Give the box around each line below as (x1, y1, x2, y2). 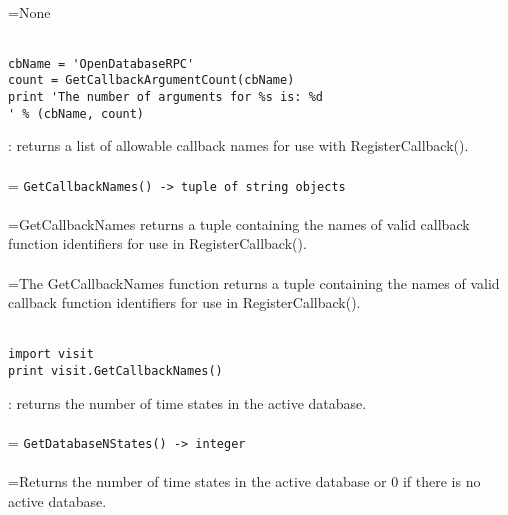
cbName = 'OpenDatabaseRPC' (8, 56, 195, 71)
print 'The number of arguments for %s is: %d (8, 90, 323, 105)
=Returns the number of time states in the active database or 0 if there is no (8, 471, 481, 492)
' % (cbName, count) (8, 106, 145, 121)
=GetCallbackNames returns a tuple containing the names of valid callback (8, 213, 470, 234)
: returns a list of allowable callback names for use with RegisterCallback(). (8, 135, 469, 156)
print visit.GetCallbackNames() (8, 364, 223, 379)
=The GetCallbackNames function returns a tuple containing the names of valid (8, 272, 500, 293)
